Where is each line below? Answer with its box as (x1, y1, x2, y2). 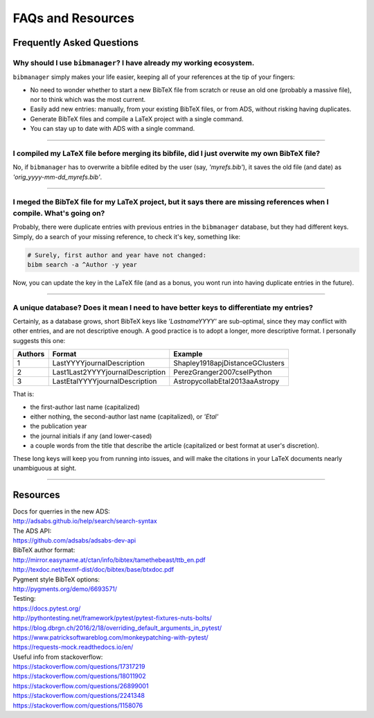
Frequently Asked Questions (12, 37, 139, 49)
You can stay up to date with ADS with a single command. (30, 125, 195, 133)
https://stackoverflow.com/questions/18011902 (12, 672, 147, 681)
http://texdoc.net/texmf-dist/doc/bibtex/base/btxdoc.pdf (12, 566, 175, 574)
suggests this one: (12, 336, 66, 344)
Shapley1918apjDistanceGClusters (173, 358, 285, 368)
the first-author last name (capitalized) (30, 403, 140, 411)
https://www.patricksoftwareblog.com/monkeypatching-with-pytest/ (12, 633, 209, 641)
